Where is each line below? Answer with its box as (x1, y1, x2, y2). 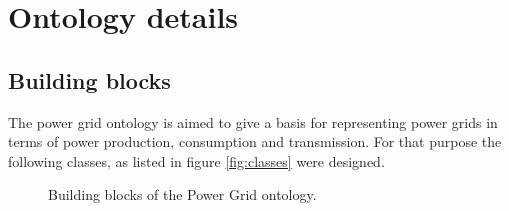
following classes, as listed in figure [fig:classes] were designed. (8, 150, 385, 171)
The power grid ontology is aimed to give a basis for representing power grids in (8, 111, 498, 132)
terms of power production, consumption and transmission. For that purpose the (8, 131, 502, 152)
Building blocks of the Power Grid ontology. (48, 184, 317, 205)
